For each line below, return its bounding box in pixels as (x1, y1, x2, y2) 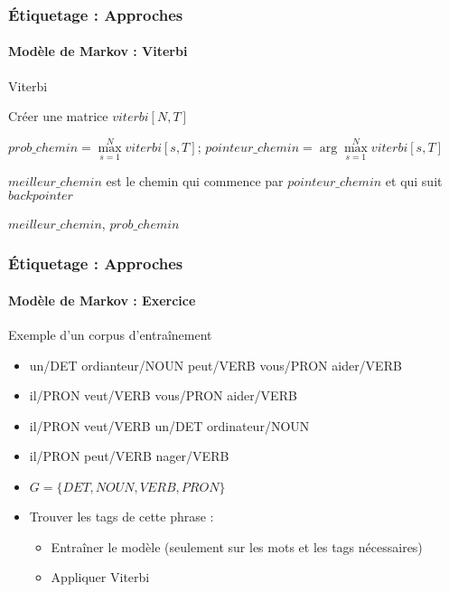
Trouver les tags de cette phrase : (29, 507, 214, 526)
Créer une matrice (8, 107, 108, 126)
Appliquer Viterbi (51, 568, 150, 587)
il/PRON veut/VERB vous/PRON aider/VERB (29, 386, 297, 405)
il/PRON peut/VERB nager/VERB (29, 446, 229, 465)
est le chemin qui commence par (106, 172, 284, 191)
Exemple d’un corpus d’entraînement (8, 325, 212, 344)
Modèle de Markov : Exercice (8, 290, 196, 309)
